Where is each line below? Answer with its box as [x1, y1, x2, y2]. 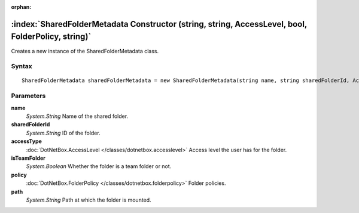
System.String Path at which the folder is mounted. [26, 196, 152, 203]
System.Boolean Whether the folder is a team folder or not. [26, 163, 172, 170]
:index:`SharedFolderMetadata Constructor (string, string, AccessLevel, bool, [11, 19, 308, 29]
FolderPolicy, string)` [11, 32, 92, 42]
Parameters [11, 92, 46, 100]
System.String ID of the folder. [26, 129, 101, 136]
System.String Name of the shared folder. [26, 112, 129, 120]
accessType [11, 138, 42, 145]
